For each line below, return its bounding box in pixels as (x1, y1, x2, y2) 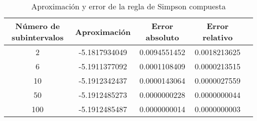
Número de (15, 20, 60, 31)
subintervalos (11, 31, 64, 43)
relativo (202, 31, 233, 43)
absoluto (145, 31, 179, 43)
